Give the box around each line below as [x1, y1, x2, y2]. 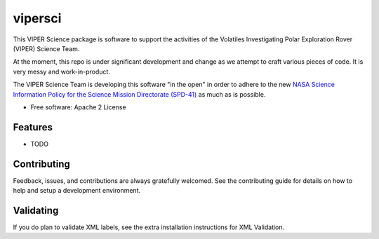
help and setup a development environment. [13, 186, 140, 195]
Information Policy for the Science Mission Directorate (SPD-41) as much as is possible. [13, 90, 266, 98]
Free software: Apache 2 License [30, 102, 126, 111]
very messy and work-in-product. [13, 67, 110, 76]
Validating [13, 204, 59, 217]
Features [13, 121, 53, 133]
